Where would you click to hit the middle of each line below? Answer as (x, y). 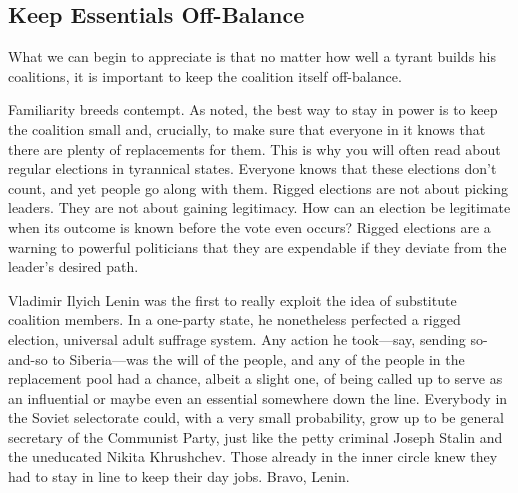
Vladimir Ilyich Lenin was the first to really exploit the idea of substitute (232, 299)
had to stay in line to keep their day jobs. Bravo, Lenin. (179, 476)
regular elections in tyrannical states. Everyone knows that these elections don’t (252, 168)
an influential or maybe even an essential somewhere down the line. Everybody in (258, 397)
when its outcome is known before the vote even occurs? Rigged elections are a (249, 226)
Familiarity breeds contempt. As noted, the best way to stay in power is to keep (253, 109)
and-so (28, 358)
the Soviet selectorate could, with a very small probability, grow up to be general (256, 417)
